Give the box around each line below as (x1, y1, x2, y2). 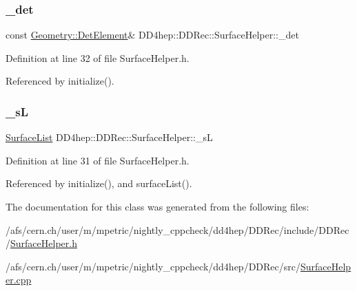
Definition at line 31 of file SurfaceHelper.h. (6, 153, 190, 167)
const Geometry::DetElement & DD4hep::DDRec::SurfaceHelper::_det (6, 28, 299, 42)
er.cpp (6, 272, 32, 287)
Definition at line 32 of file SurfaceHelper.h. (6, 50, 190, 65)
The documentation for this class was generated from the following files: (6, 200, 309, 213)
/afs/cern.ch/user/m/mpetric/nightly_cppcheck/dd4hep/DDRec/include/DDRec (6, 222, 349, 237)
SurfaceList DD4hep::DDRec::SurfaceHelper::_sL (6, 130, 213, 144)
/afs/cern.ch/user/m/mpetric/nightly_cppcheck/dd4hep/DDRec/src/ (6, 259, 300, 273)
